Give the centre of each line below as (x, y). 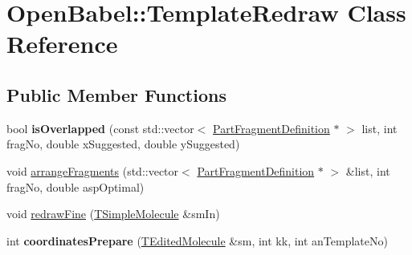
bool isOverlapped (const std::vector (100, 128)
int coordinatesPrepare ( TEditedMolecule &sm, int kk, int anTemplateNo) (197, 240)
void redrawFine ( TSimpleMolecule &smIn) (113, 214)
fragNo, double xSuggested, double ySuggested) (123, 144)
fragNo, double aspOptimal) (75, 186)
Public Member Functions (116, 94)
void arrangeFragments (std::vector (93, 170)
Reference (62, 44)
